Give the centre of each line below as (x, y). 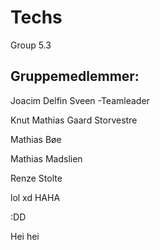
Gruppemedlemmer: (75, 76)
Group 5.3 (31, 45)
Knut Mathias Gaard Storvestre (74, 120)
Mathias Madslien (46, 158)
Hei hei (25, 236)
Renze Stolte (36, 178)
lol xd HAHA (35, 197)
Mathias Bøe (36, 139)
